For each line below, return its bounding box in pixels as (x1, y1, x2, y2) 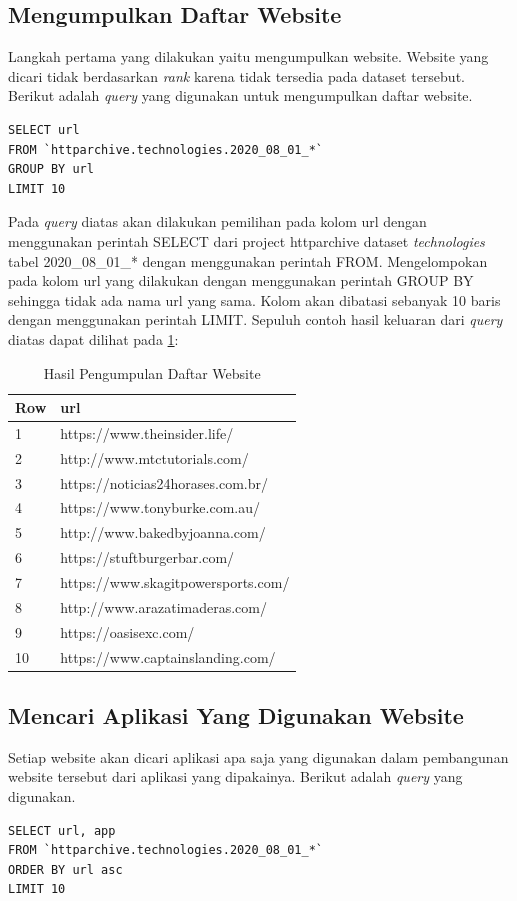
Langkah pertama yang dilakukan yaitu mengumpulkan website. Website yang (8, 46, 489, 67)
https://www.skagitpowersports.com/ (60, 572, 290, 593)
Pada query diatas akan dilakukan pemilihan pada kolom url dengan (8, 211, 427, 232)
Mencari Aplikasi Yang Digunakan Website (8, 700, 464, 731)
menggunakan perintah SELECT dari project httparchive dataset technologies (8, 230, 485, 251)
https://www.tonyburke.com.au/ (60, 497, 260, 518)
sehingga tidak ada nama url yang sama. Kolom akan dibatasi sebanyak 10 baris (8, 289, 501, 310)
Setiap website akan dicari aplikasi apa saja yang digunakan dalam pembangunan (8, 746, 509, 767)
